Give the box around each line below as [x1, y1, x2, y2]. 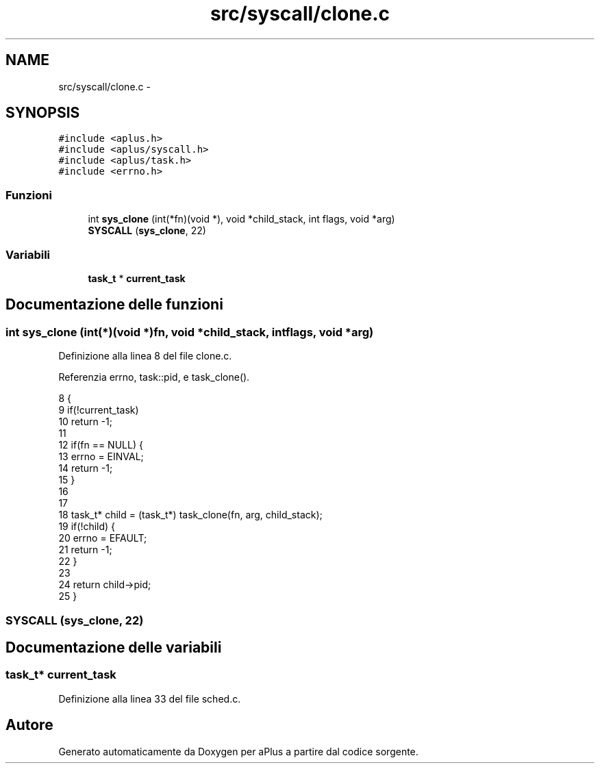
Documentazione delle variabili [5, 638, 222, 656]
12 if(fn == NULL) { [58, 439, 143, 451]
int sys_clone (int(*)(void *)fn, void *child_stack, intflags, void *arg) [5, 325, 374, 339]
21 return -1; [58, 544, 112, 556]
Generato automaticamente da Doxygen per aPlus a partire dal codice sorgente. [58, 745, 418, 757]
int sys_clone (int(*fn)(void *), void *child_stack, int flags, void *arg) [88, 213, 395, 225]
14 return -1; [58, 462, 113, 475]
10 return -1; [58, 416, 112, 428]
